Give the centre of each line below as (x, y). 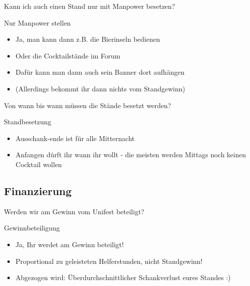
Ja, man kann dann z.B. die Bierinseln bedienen (88, 39)
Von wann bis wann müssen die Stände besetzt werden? (88, 105)
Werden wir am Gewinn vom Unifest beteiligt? (74, 211)
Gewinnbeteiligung (32, 228)
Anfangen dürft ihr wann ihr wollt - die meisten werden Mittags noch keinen (131, 155)
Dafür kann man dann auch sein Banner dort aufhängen (100, 72)
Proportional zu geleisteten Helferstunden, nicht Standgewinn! (109, 261)
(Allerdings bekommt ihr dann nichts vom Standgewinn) (100, 88)
